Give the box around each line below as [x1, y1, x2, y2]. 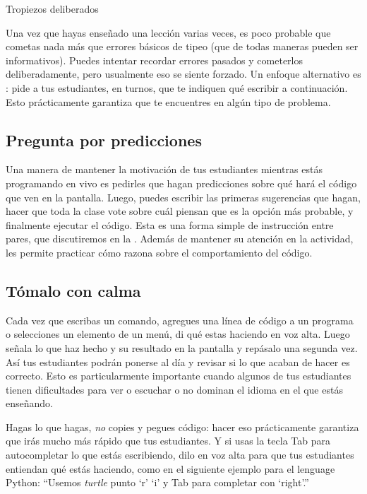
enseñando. [6, 396, 53, 411]
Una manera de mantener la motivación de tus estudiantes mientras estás [6, 162, 323, 177]
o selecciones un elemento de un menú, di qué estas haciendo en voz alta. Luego [6, 327, 350, 341]
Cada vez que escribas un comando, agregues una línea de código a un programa [6, 312, 354, 327]
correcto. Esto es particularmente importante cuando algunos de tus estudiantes [6, 368, 351, 383]
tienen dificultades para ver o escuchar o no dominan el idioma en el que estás [6, 382, 343, 396]
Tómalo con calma [6, 279, 141, 301]
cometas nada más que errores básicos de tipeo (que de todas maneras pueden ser [6, 39, 359, 54]
